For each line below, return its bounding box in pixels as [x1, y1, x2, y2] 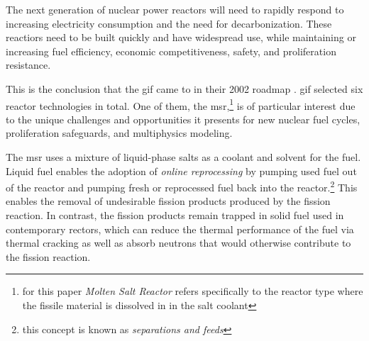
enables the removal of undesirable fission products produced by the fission [6, 194, 331, 208]
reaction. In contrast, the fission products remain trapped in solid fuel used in [6, 208, 344, 223]
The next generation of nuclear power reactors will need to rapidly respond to [6, 2, 344, 16]
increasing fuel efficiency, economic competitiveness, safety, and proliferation [6, 43, 336, 58]
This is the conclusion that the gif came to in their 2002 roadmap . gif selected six [6, 81, 363, 96]
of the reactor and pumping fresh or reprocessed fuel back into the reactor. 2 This [6, 178, 358, 194]
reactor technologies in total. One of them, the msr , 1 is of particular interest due [6, 96, 356, 113]
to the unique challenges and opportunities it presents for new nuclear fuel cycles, [6, 111, 360, 126]
